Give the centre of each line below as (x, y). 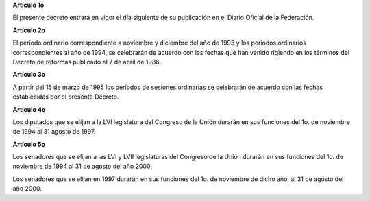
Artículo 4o (29, 109)
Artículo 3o (29, 75)
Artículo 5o (29, 144)
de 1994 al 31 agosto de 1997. (54, 132)
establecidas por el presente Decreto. (66, 97)
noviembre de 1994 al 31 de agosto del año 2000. (82, 166)
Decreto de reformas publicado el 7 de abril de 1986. (87, 62)
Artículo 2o (29, 30)
